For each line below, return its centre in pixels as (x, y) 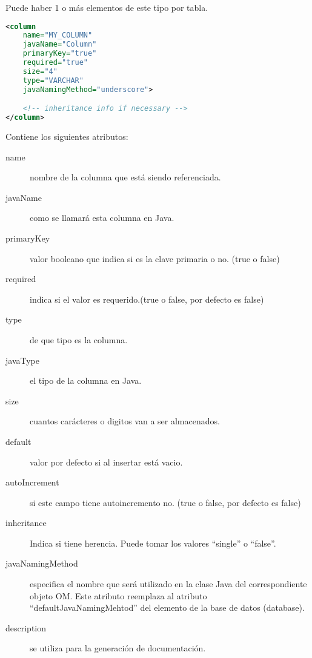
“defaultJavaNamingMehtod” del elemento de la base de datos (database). (167, 607)
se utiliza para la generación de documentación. (118, 648)
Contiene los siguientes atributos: (67, 136)
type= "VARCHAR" (53, 80)
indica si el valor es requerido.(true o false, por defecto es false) (147, 299)
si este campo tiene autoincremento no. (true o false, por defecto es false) (165, 502)
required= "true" (55, 63)
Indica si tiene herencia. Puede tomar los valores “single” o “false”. (153, 543)
